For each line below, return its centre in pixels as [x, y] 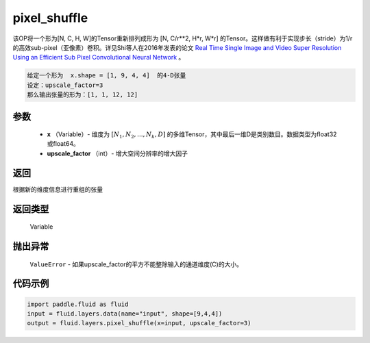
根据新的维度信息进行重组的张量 [58, 189]
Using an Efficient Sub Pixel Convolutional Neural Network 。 [99, 58]
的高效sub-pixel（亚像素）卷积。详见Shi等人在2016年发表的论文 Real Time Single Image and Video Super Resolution [177, 47]
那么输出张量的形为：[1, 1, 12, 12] [83, 95]
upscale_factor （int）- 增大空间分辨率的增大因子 [118, 153]
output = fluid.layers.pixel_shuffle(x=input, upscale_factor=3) [139, 323]
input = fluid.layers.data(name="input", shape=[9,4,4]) [125, 314]
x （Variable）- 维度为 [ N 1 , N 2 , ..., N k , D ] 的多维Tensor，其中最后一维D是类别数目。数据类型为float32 [192, 135]
